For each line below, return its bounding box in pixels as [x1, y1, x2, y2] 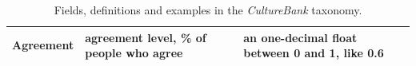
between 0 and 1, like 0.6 [243, 45, 384, 61]
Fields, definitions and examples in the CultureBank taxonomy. [54, 2, 362, 17]
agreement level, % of [85, 29, 206, 45]
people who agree [85, 45, 183, 61]
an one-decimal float [243, 29, 358, 45]
